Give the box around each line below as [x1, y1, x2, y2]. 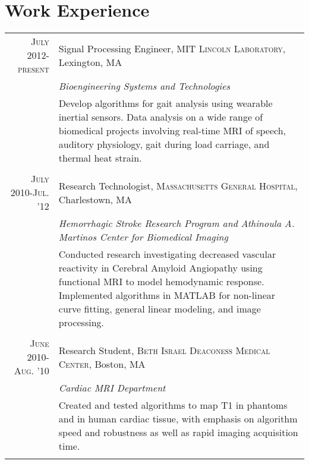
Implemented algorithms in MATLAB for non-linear [58, 288, 276, 302]
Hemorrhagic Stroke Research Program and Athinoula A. [58, 216, 295, 231]
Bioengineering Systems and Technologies [58, 79, 231, 93]
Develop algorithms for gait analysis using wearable [58, 96, 273, 111]
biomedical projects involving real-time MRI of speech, [58, 124, 286, 138]
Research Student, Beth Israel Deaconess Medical [58, 343, 270, 357]
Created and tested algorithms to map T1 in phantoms [58, 398, 288, 412]
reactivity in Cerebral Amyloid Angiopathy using [58, 261, 263, 275]
